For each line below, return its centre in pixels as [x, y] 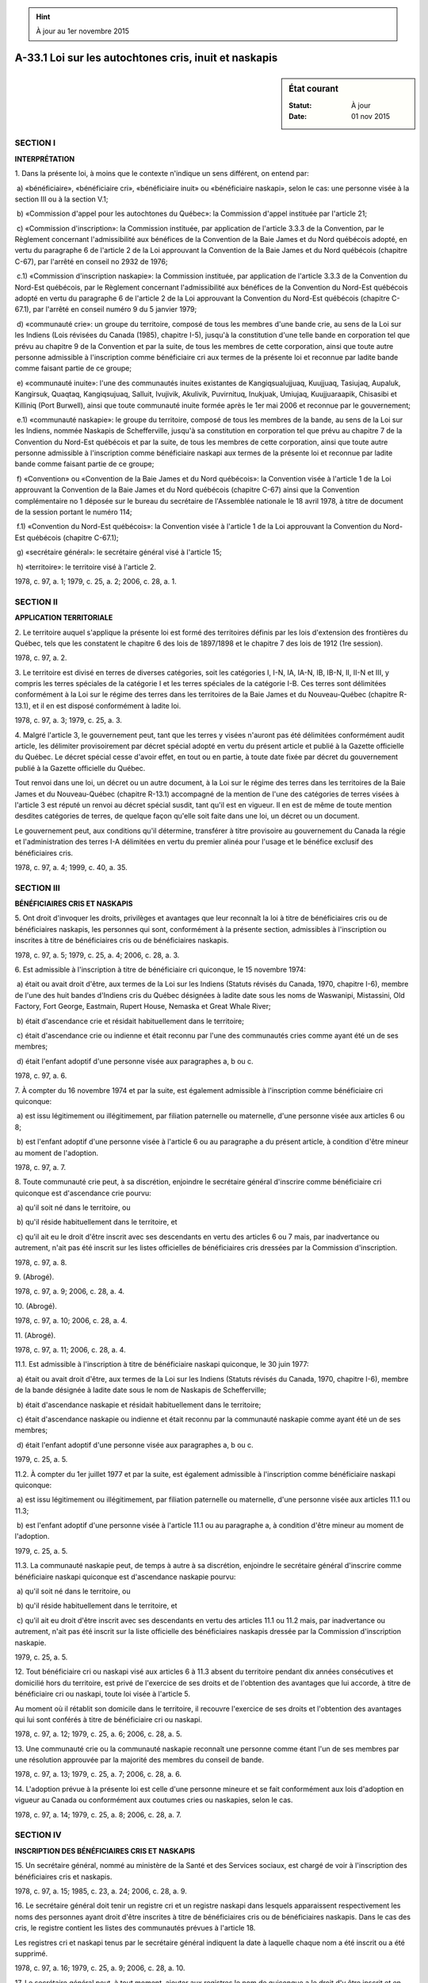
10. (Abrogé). [36, 1306]
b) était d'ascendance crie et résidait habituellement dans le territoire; [130, 1021]
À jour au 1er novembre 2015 [83, 31]
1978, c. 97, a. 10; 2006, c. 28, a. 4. [71, 1321]
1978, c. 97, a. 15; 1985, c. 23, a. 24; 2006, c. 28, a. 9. [101, 1891]
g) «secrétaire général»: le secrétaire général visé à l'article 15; [119, 552]
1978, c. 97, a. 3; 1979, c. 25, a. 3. [69, 720]
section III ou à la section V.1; [61, 199]
